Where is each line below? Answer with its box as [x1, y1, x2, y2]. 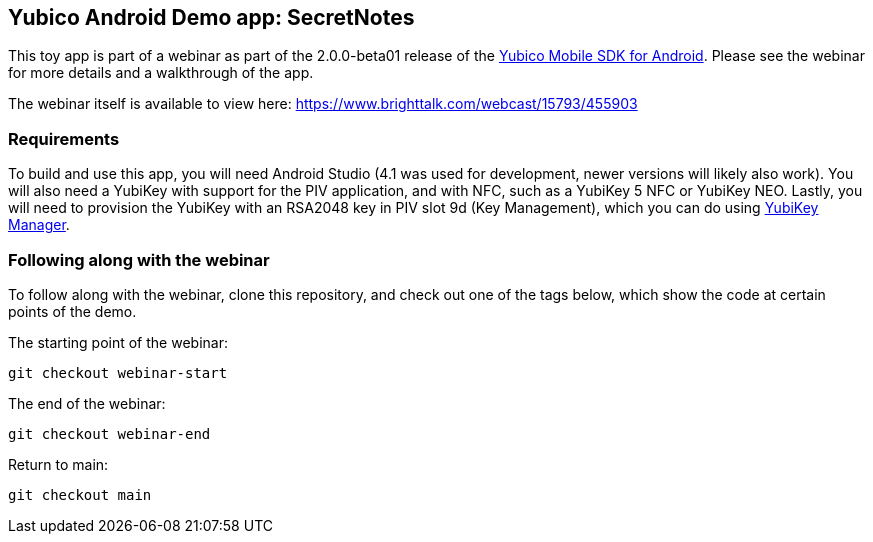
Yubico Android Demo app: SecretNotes [8, 5, 415, 30]
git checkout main [8, 486, 152, 503]
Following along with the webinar [8, 249, 270, 270]
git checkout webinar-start [8, 364, 228, 381]
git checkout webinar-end [8, 425, 211, 442]
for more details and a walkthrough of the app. [8, 64, 314, 82]
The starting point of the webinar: [8, 333, 228, 351]
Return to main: [8, 455, 109, 473]
